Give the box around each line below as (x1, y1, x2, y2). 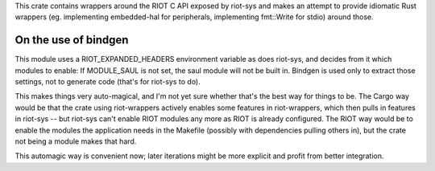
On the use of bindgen (14, 33, 129, 47)
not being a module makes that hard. (14, 136, 137, 146)
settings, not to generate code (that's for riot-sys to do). (14, 77, 201, 87)
